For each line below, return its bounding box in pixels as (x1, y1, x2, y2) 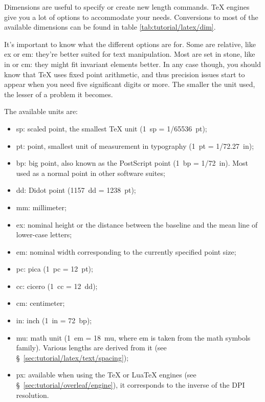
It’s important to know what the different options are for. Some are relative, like (4, 38, 256, 49)
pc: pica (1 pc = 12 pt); (16, 263, 93, 274)
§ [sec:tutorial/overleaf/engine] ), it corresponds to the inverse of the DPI (16, 379, 245, 390)
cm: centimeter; (16, 298, 65, 308)
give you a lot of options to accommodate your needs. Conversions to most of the (4, 11, 258, 22)
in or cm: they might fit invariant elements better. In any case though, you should (4, 58, 261, 69)
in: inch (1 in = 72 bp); (16, 315, 92, 326)
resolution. (16, 389, 49, 400)
